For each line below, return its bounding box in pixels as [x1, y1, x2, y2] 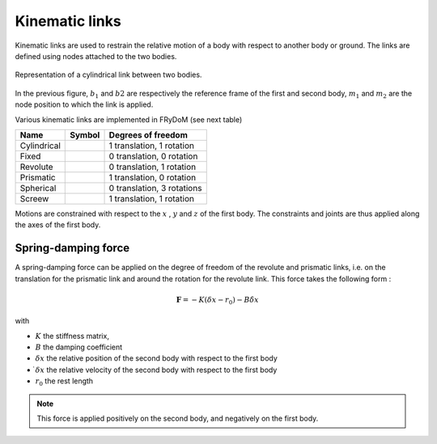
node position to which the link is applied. [15, 99, 154, 109]
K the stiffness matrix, [35, 331, 109, 340]
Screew [19, 192, 49, 204]
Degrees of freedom [108, 129, 188, 141]
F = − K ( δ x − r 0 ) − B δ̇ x [176, 295, 259, 307]
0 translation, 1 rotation [108, 161, 197, 172]
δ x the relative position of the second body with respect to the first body [35, 353, 278, 363]
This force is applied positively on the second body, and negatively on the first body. [36, 413, 319, 424]
